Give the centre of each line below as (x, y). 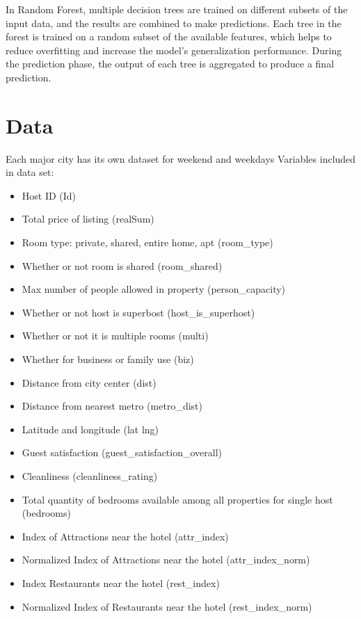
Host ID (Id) (49, 195)
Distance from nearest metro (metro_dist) (112, 406)
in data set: (30, 172)
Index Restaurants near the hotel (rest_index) (121, 582)
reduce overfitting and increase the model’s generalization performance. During (174, 50)
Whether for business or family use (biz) (108, 359)
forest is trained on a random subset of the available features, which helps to (169, 37)
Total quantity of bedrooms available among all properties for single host (177, 499)
